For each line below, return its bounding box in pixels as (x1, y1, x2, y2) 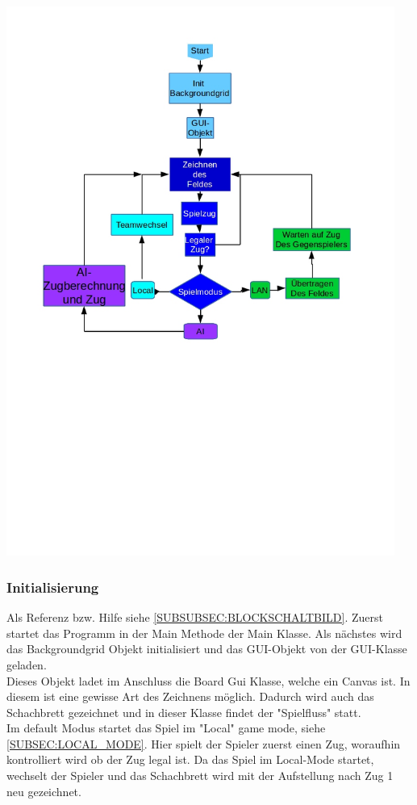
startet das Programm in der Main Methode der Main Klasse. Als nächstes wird (6, 624, 402, 641)
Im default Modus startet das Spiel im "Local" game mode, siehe (6, 719, 326, 736)
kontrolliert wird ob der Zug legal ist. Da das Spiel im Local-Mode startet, (6, 751, 374, 768)
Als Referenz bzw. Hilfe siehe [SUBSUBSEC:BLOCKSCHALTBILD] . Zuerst (6, 609, 383, 626)
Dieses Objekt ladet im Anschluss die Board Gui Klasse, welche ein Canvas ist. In (6, 672, 411, 689)
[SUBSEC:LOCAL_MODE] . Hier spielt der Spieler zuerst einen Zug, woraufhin (6, 735, 401, 752)
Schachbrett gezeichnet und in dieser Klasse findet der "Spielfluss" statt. (6, 703, 361, 720)
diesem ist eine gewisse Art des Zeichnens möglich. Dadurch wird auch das (6, 688, 374, 705)
